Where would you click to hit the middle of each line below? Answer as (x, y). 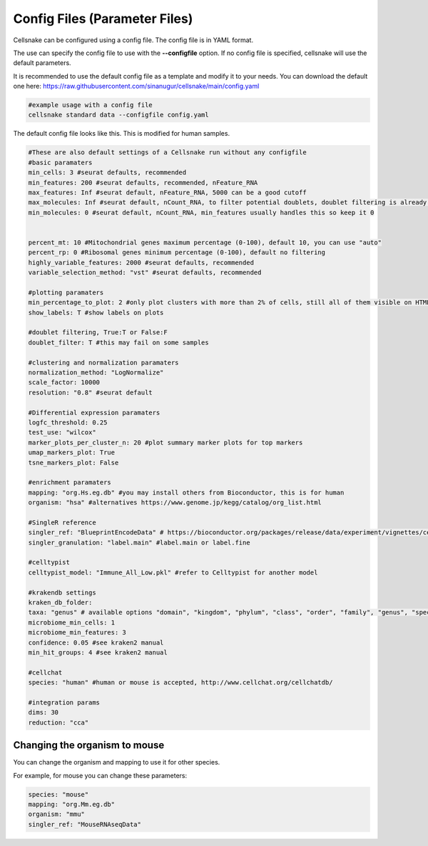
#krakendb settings (62, 592)
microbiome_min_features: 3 (77, 633)
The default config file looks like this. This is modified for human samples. (122, 134)
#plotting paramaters (66, 292)
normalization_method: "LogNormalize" (96, 373)
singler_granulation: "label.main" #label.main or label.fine (139, 542)
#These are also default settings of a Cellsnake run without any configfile (167, 153)
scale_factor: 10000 (64, 383)
